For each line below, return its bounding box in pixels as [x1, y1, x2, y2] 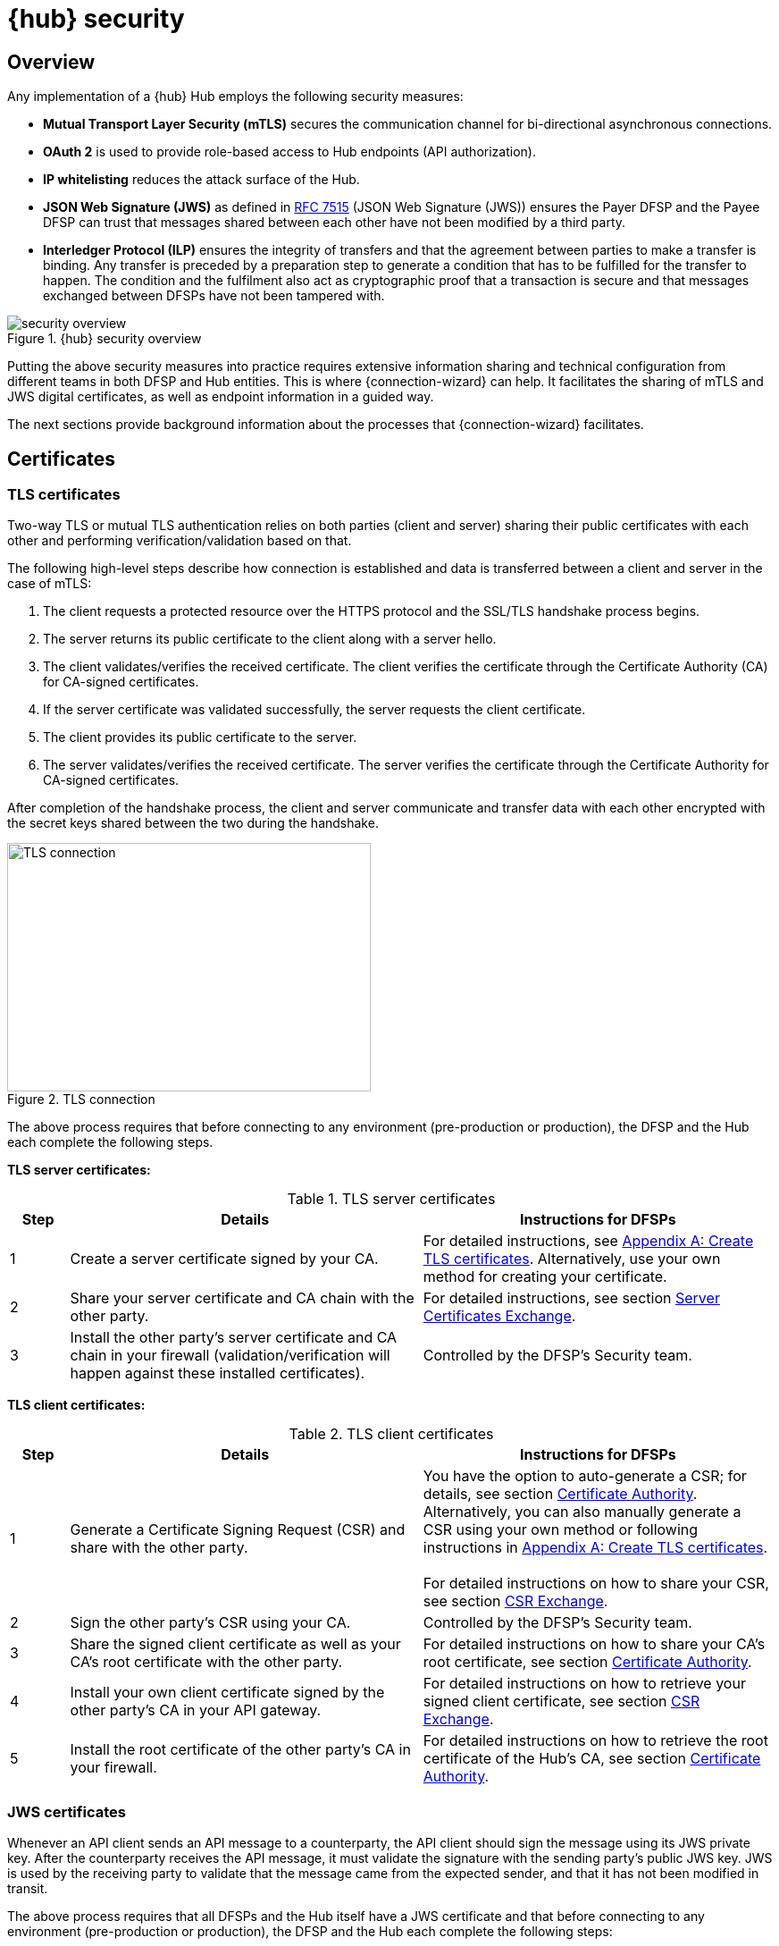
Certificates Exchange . [423, 1307, 576, 1326]
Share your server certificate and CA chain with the [70, 1289, 415, 1308]
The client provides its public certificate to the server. [43, 729, 357, 746]
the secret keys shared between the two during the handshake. [7, 815, 379, 831]
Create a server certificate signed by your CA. [70, 1250, 379, 1268]
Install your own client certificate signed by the [70, 1683, 385, 1702]
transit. [7, 1881, 48, 1897]
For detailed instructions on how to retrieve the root [423, 1731, 768, 1750]
